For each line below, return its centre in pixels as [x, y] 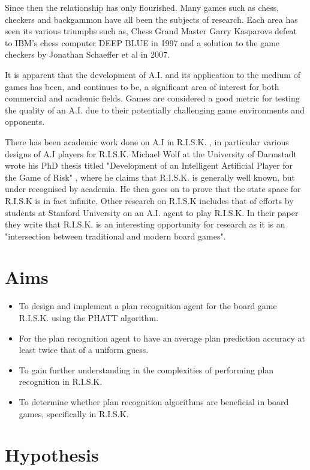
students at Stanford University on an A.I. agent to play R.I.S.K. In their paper [152, 212]
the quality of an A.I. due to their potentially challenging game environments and [155, 110]
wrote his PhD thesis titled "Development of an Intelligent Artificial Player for [149, 165]
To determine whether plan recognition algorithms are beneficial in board [154, 401]
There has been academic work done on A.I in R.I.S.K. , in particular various [147, 141]
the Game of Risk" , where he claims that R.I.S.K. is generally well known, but [150, 177]
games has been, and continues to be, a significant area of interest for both [142, 86]
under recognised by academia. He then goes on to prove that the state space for [153, 189]
